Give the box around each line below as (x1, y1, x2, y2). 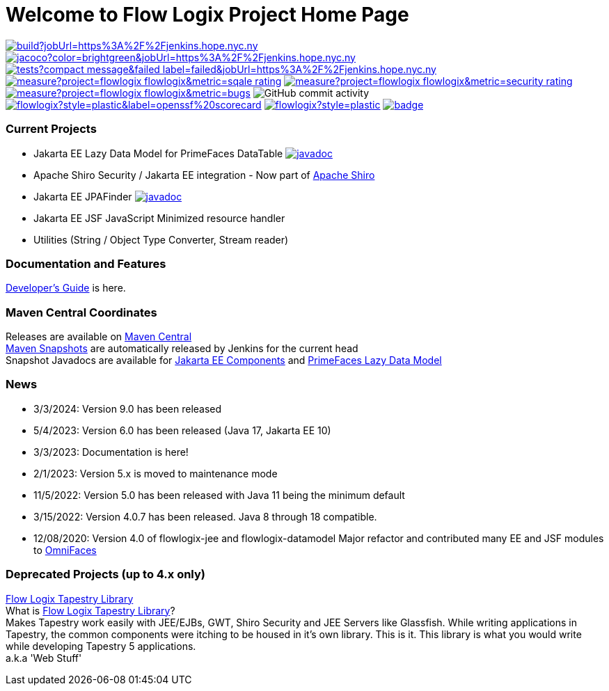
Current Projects (6, 122, 97, 136)
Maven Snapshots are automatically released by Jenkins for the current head (6, 342, 358, 354)
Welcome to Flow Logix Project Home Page (6, 3, 409, 26)
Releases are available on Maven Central (6, 331, 192, 342)
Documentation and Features (6, 256, 166, 271)
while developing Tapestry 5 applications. (6, 640, 196, 652)
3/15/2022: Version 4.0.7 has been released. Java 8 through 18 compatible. (33, 510, 377, 523)
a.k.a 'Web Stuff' (6, 651, 82, 664)
